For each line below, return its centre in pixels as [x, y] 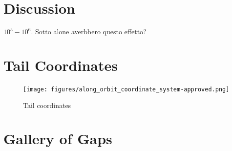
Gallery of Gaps [58, 139]
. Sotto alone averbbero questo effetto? [89, 32]
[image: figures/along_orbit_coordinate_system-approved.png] [126, 89]
